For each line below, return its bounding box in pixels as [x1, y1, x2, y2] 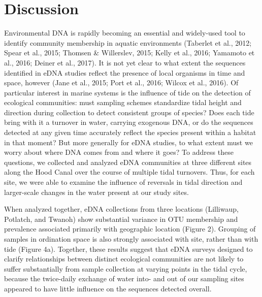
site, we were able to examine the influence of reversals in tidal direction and [4, 177, 243, 187]
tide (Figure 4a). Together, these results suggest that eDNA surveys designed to [4, 243, 253, 254]
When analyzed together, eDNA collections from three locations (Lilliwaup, [4, 204, 239, 214]
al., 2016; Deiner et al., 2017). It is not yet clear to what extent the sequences [4, 57, 246, 68]
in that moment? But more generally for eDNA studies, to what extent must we [4, 137, 253, 147]
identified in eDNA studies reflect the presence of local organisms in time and [4, 67, 245, 78]
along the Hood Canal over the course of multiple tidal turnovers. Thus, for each [4, 167, 255, 177]
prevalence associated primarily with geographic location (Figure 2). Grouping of [4, 223, 256, 234]
